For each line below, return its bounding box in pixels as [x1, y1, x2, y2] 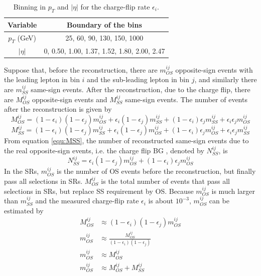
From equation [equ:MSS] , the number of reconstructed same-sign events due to [4, 135, 249, 146]
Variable [8, 19, 37, 30]
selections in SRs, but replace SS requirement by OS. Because [4, 185, 194, 196]
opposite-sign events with [175, 64, 253, 75]
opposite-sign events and [32, 94, 107, 104]
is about [148, 195, 174, 206]
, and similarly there [194, 74, 257, 85]
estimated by [4, 205, 44, 215]
